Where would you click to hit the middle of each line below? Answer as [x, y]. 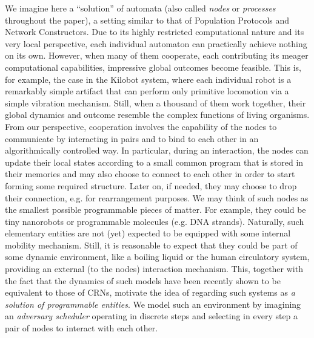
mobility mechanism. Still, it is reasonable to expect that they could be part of [151, 245]
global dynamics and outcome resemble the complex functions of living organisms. [157, 115]
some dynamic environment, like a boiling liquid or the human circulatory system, [157, 257]
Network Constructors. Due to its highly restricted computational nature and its [155, 32]
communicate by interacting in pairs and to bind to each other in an [132, 138]
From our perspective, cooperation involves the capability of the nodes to [141, 126]
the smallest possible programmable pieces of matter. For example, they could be [155, 210]
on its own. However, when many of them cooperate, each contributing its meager [157, 55]
